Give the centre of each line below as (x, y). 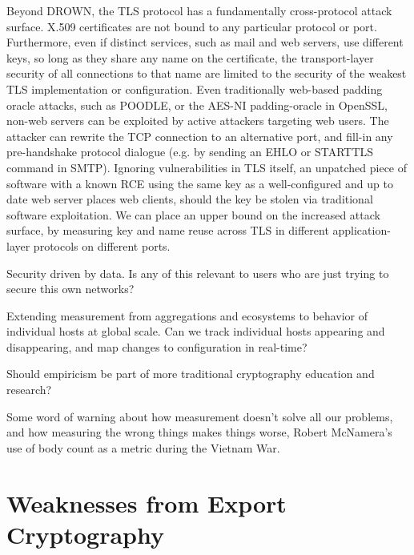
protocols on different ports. (102, 245)
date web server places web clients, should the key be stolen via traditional (190, 199)
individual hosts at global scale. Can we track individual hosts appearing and (196, 331)
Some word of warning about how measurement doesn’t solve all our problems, (200, 416)
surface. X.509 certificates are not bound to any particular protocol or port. (192, 26)
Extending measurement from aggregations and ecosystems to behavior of (187, 315)
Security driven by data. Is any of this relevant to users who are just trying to (198, 273)
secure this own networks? (70, 289)
